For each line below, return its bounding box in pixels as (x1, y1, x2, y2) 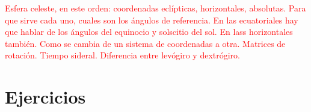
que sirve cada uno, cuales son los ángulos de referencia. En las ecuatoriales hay (5, 13, 298, 26)
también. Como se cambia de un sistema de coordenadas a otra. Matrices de (5, 37, 286, 49)
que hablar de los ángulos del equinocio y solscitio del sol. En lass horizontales (5, 25, 293, 38)
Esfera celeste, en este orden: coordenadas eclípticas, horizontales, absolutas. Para (5, 2, 306, 14)
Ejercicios (5, 84, 86, 109)
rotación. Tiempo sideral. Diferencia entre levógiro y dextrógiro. (5, 49, 241, 61)
